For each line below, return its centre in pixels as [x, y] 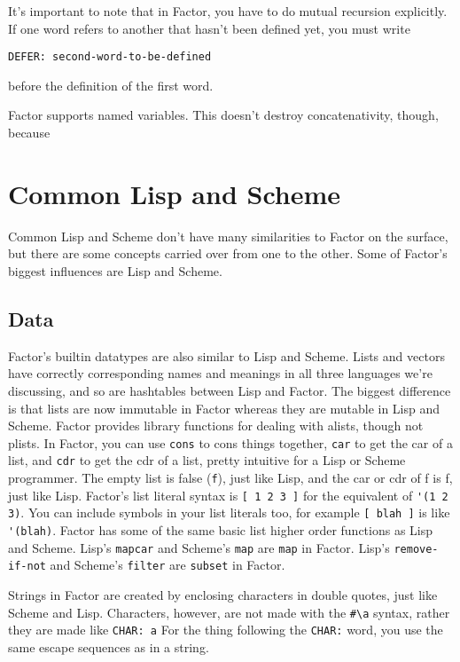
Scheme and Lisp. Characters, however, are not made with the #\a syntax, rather [229, 612]
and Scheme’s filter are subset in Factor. [168, 565]
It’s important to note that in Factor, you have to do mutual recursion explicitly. [228, 11]
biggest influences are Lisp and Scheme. [115, 270]
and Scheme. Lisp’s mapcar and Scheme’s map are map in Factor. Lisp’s [199, 547]
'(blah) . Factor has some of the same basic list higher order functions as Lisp [221, 529]
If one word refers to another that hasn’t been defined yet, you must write [209, 28]
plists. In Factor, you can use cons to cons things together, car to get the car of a [230, 442]
